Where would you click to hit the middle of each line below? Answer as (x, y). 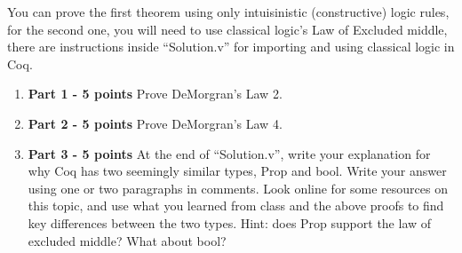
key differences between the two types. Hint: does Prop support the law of (230, 222)
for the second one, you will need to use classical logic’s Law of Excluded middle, (227, 29)
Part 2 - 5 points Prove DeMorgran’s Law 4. (155, 123)
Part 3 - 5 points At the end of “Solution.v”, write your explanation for (229, 153)
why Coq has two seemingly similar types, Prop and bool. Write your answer (237, 171)
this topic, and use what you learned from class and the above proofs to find (236, 206)
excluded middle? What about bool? (127, 240)
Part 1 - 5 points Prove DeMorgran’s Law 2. (155, 94)
